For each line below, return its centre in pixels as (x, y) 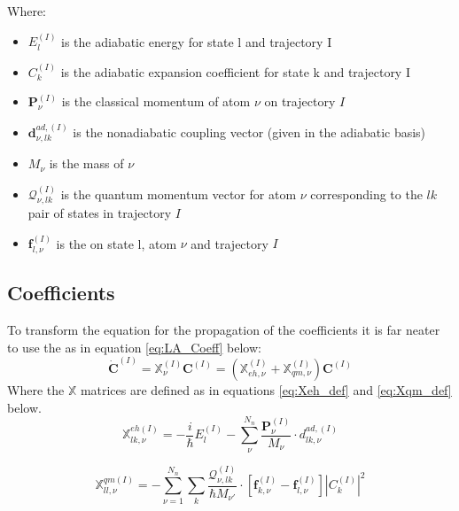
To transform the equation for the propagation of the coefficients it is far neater (224, 330)
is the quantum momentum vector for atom (179, 194)
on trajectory (300, 101)
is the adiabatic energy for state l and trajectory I (197, 41)
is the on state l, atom (117, 243)
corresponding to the (366, 194)
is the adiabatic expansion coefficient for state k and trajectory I (235, 71)
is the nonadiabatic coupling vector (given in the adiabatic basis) (249, 132)
